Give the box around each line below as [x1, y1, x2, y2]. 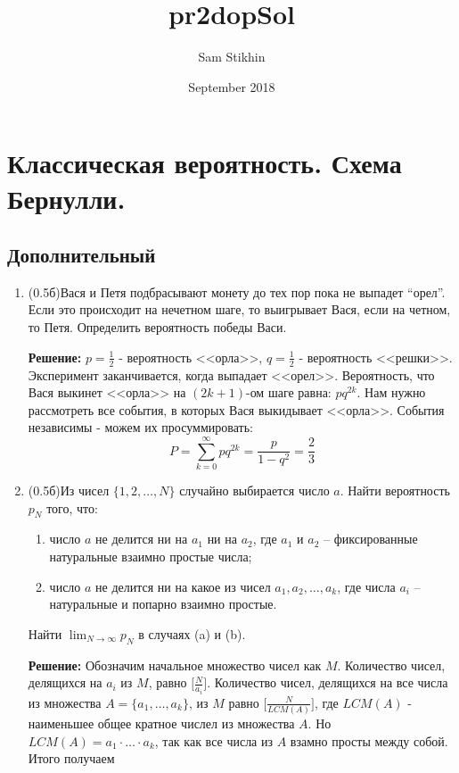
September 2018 [188, 77, 275, 96]
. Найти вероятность [340, 481, 450, 499]
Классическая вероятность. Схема [7, 145, 402, 181]
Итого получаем [28, 749, 115, 768]
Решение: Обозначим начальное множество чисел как [28, 655, 322, 674]
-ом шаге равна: [245, 383, 332, 402]
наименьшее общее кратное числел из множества [28, 713, 295, 732]
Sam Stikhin [198, 47, 266, 66]
